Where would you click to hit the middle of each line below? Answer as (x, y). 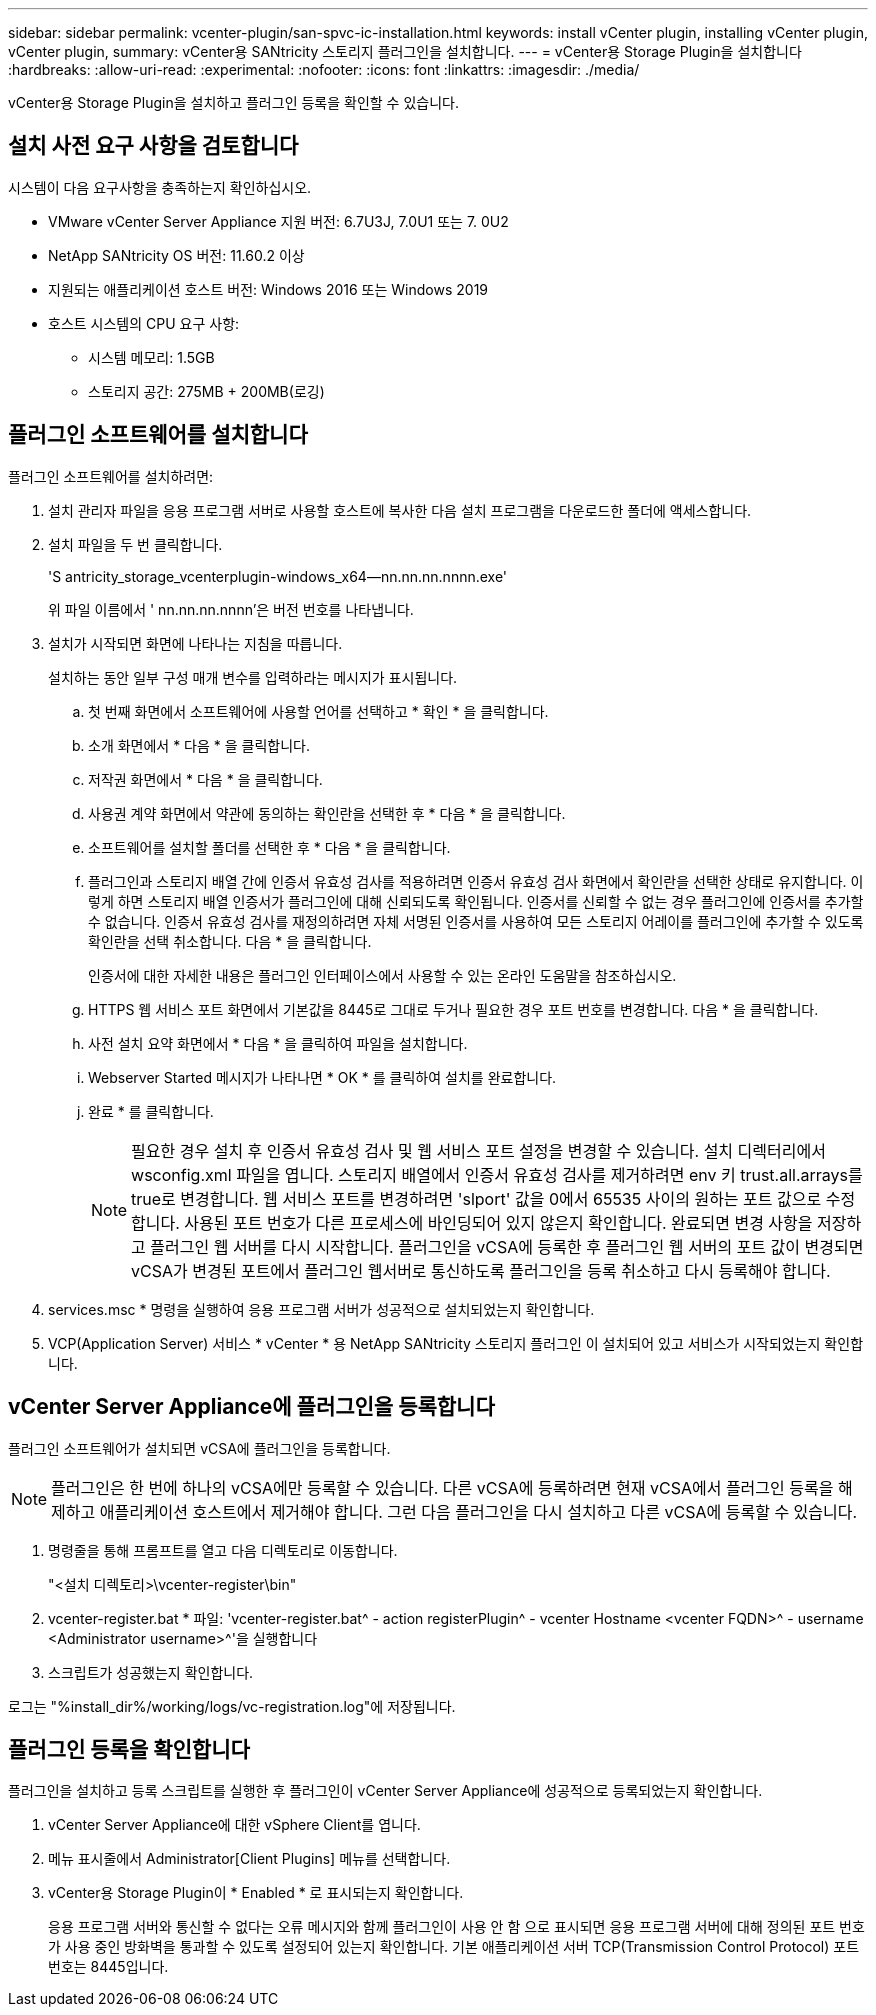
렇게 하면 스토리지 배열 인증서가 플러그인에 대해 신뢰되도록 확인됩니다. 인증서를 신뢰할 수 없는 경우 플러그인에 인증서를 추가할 (476, 901)
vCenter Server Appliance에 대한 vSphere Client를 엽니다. (234, 1825)
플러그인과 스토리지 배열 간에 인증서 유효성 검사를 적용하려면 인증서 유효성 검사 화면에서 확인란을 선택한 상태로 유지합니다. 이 (476, 881)
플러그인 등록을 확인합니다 (129, 1749)
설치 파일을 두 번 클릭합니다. (135, 544)
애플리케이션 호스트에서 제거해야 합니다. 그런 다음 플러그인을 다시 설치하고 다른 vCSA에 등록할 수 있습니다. (478, 1511)
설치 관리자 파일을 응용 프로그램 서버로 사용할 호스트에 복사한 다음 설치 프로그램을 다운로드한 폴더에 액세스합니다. (400, 510)
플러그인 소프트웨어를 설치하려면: (111, 476)
